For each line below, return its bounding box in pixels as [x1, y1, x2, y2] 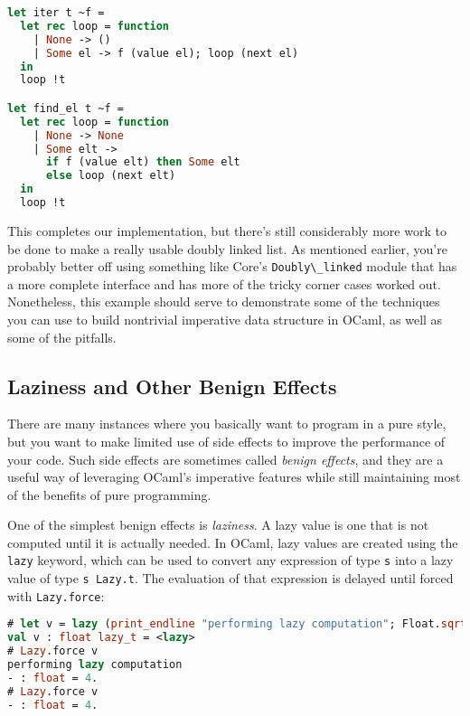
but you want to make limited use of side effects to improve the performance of [7, 431, 446, 450]
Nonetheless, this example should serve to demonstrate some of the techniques [7, 292, 440, 311]
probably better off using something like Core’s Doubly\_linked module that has [7, 257, 457, 276]
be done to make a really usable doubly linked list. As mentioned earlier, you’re [7, 239, 447, 258]
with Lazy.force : [7, 586, 105, 605]
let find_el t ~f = [7, 101, 124, 115]
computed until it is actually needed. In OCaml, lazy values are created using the [7, 532, 458, 551]
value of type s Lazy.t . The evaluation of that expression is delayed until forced [7, 569, 454, 588]
